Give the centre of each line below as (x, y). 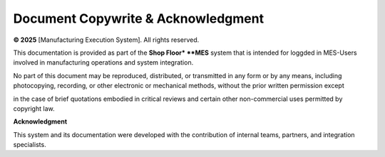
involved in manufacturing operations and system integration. (103, 63)
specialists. (30, 145)
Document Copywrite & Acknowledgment (138, 18)
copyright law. (34, 108)
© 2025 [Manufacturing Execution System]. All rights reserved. (106, 40)
